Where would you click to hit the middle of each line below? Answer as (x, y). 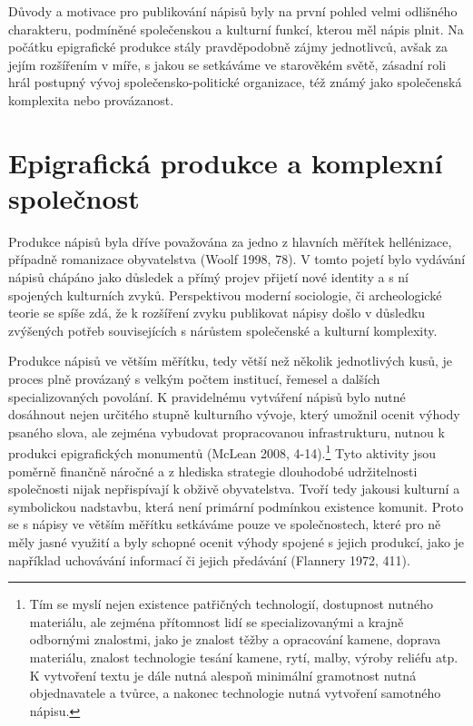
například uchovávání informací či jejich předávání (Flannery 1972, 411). (209, 559)
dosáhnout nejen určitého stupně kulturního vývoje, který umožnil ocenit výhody (234, 414)
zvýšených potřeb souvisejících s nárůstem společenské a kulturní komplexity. (223, 330)
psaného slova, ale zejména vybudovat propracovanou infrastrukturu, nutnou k (227, 432)
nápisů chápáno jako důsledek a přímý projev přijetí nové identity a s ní (208, 277)
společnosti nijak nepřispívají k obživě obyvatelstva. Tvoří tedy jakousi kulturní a (234, 489)
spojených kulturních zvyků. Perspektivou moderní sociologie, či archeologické (225, 294)
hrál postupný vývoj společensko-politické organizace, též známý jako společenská (235, 82)
